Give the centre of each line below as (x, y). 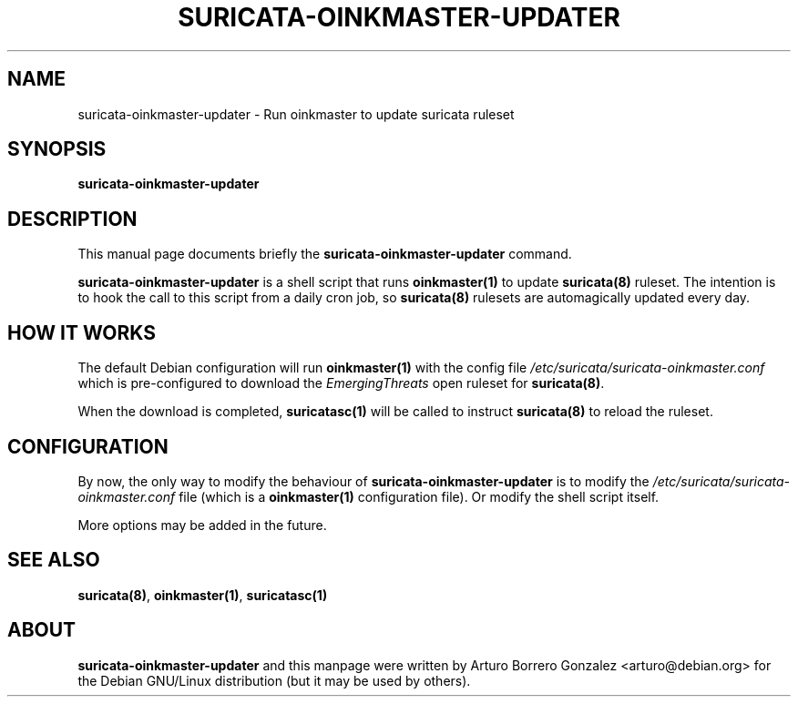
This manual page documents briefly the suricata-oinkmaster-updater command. (325, 254)
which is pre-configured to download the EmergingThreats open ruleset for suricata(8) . (341, 383)
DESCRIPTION (72, 219)
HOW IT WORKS (82, 332)
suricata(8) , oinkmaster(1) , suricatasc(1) (203, 595)
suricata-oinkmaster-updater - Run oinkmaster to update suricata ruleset (296, 114)
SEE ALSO (54, 560)
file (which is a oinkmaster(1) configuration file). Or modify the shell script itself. (419, 496)
